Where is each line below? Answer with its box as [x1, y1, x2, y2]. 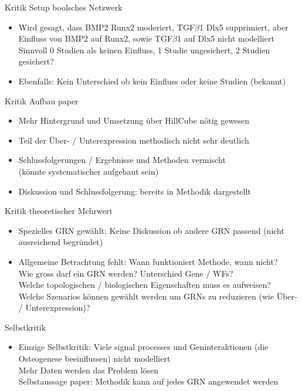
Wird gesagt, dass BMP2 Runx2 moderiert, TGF [18, 21, 195, 33]
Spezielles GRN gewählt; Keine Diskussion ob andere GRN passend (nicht [18, 224, 284, 236]
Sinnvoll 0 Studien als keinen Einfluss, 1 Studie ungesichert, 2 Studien [18, 43, 270, 56]
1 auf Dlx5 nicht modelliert [177, 32, 274, 45]
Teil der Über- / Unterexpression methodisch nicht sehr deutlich [18, 134, 249, 146]
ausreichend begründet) [18, 236, 103, 248]
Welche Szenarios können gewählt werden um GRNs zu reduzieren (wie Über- [18, 290, 297, 302]
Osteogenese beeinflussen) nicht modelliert [18, 352, 171, 365]
